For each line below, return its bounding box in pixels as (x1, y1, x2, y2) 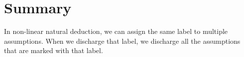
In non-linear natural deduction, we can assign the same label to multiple (4, 26, 228, 36)
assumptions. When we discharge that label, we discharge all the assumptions (4, 35, 241, 46)
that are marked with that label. (4, 45, 103, 56)
